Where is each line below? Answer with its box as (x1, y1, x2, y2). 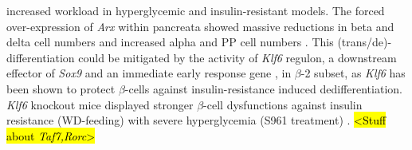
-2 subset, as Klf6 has (300, 65, 406, 81)
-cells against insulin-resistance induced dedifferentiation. (124, 80, 402, 97)
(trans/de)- (337, 34, 392, 50)
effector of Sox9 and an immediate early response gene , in (6, 65, 292, 81)
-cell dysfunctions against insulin (203, 96, 363, 112)
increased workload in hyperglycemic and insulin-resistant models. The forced (6, 2, 385, 18)
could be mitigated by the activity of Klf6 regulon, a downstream (78, 49, 397, 65)
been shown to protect (6, 80, 116, 97)
